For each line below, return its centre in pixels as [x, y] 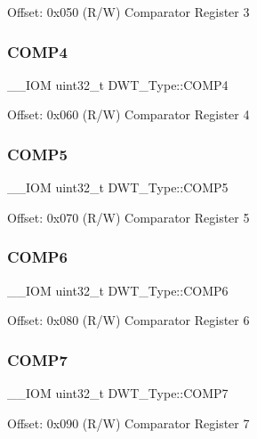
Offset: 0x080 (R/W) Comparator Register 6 [128, 320]
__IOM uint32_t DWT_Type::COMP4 [118, 84]
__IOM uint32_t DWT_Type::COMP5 [118, 187]
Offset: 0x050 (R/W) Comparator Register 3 [128, 12]
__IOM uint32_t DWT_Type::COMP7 [118, 393]
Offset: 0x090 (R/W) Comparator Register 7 [128, 423]
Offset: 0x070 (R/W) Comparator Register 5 [128, 217]
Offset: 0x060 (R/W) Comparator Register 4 [128, 114]
